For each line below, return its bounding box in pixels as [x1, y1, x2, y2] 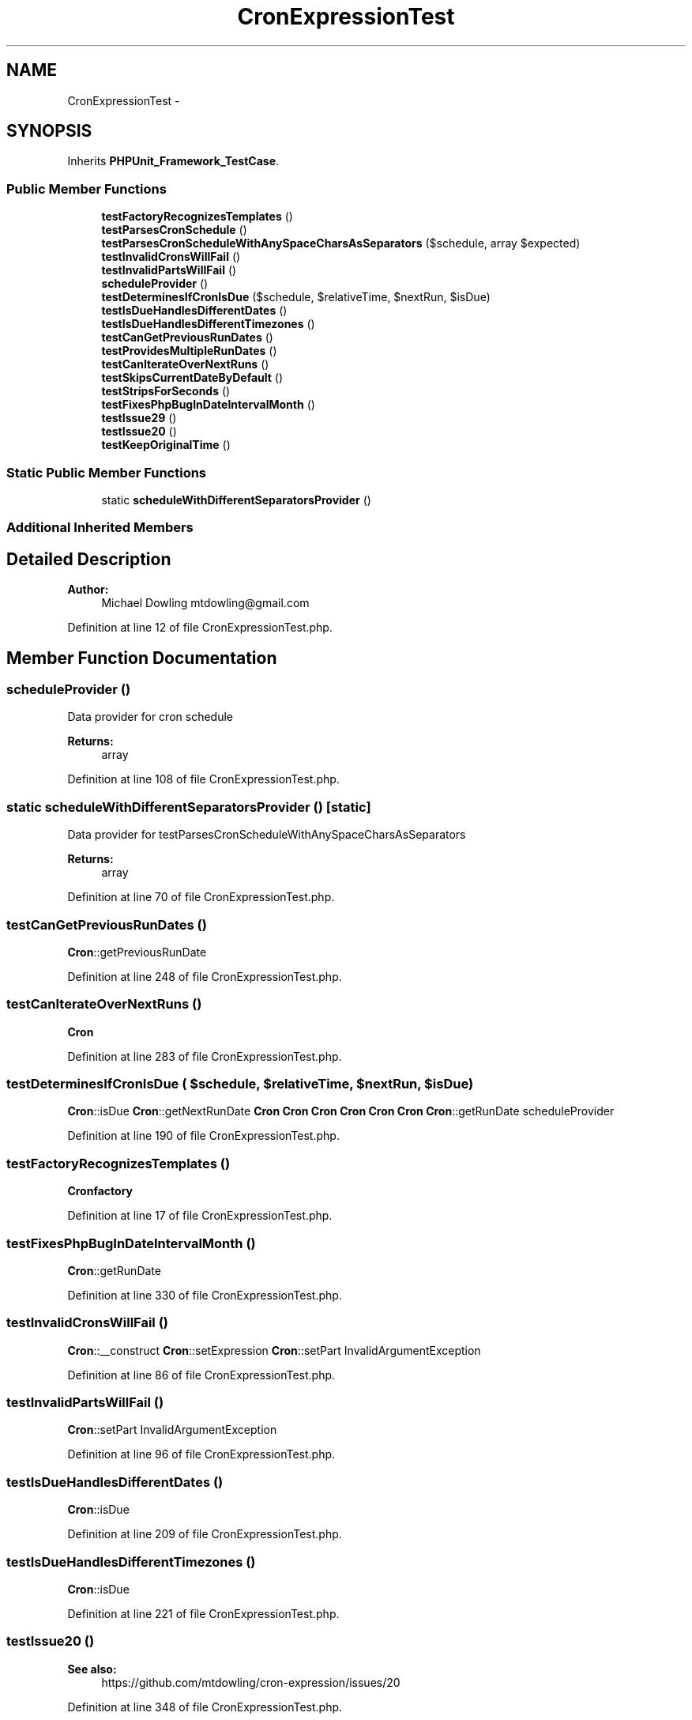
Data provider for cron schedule [67, 710, 233, 724]
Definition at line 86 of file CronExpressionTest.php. [67, 1367, 336, 1382]
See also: [67, 1662, 117, 1676]
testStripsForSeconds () [101, 384, 231, 398]
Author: [67, 583, 109, 597]
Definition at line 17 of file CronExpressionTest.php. [67, 1209, 333, 1223]
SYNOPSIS [6, 121, 92, 141]
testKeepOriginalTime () [101, 438, 231, 452]
